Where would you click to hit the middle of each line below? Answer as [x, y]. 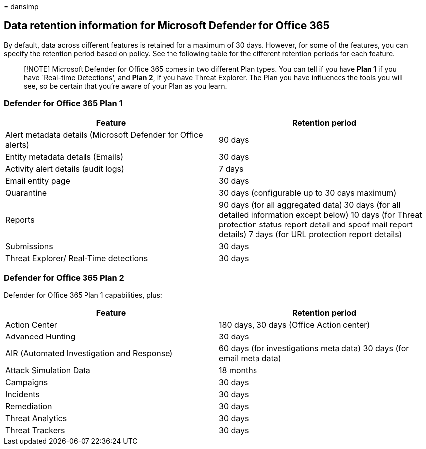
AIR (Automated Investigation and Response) [89, 354]
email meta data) [250, 359]
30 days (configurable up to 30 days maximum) [308, 192]
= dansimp [21, 7]
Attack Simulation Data [48, 371]
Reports [20, 219]
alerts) [17, 145]
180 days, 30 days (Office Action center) [295, 325]
